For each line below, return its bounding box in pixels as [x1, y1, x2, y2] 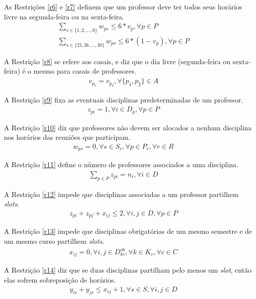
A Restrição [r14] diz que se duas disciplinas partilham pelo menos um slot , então [4, 265, 252, 275]
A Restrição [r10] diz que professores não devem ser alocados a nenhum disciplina [4, 122, 252, 132]
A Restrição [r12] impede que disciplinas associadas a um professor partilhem [4, 189, 239, 199]
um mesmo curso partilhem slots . [4, 235, 105, 246]
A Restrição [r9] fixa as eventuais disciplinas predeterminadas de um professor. [4, 95, 243, 105]
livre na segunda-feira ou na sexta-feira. [4, 11, 125, 21]
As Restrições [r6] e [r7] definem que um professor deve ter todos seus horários [4, 1, 242, 11]
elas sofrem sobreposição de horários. [4, 275, 116, 285]
